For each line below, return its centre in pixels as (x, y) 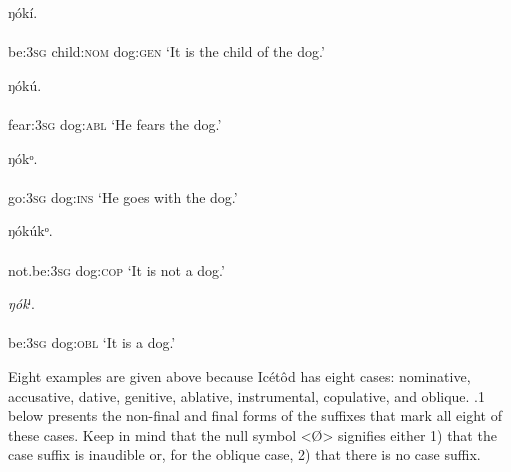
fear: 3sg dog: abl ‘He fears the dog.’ (115, 123)
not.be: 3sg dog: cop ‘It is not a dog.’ (116, 269)
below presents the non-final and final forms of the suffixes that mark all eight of (255, 415)
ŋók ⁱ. (21, 303)
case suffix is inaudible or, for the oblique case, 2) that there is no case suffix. (244, 454)
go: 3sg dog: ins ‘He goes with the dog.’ (123, 196)
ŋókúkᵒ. (30, 230)
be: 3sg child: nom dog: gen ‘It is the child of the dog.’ (166, 51)
